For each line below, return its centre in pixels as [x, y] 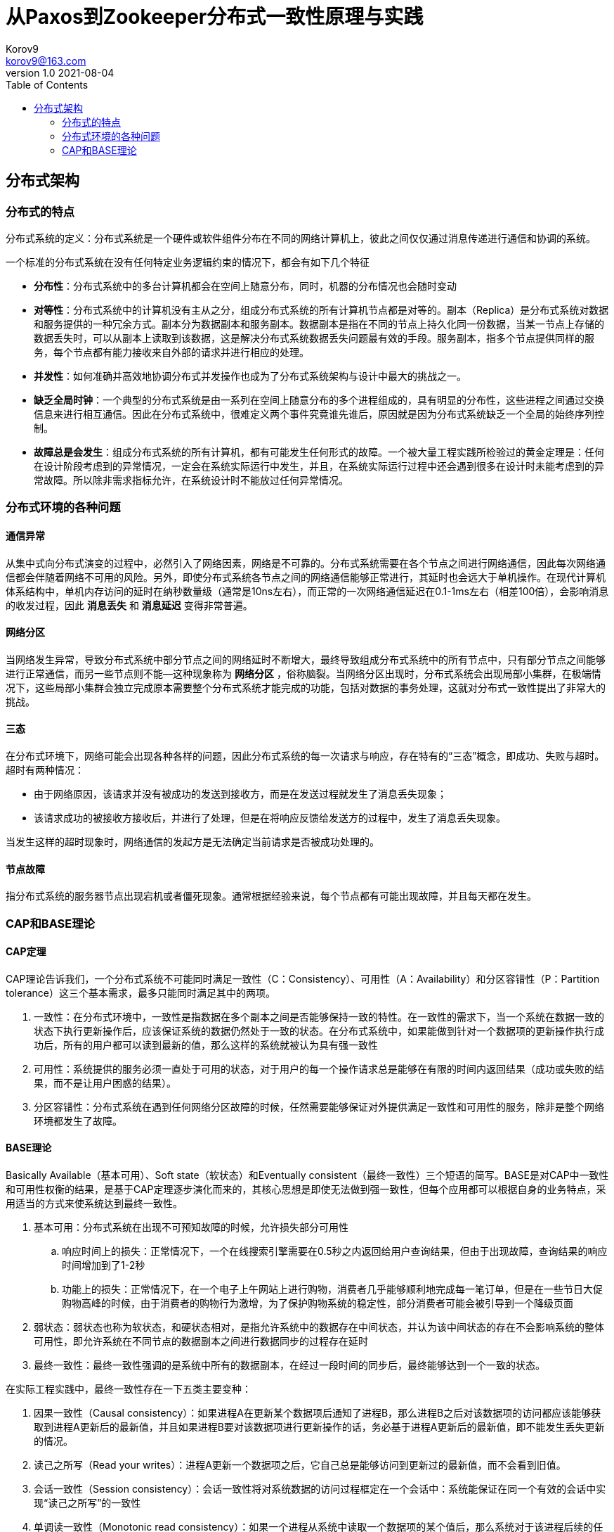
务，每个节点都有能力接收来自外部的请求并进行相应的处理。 [171, 352]
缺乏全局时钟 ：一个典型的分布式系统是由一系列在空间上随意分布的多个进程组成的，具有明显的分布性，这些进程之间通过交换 [319, 400]
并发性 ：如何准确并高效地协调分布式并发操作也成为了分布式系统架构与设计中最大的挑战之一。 [250, 376]
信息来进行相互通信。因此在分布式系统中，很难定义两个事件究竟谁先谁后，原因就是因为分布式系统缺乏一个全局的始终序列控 [319, 414]
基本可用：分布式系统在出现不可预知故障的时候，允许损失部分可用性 [191, 1227]
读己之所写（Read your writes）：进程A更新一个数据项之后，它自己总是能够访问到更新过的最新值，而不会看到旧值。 [300, 1465]
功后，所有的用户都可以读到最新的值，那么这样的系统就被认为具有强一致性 [206, 1045]
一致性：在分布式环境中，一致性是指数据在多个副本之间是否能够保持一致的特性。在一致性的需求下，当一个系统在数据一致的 [319, 1016]
